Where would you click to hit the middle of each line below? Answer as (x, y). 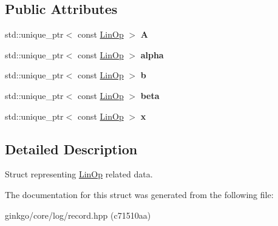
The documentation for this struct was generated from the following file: (139, 194)
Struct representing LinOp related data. (79, 174)
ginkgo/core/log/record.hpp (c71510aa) (78, 215)
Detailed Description (71, 149)
